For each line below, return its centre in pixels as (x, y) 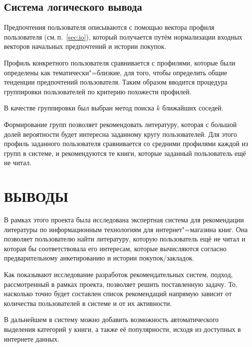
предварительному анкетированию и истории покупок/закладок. (99, 258)
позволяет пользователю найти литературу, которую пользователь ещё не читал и (125, 239)
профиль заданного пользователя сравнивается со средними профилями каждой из (126, 143)
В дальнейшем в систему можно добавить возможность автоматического (111, 319)
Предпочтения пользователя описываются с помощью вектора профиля (109, 27)
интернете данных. (32, 338)
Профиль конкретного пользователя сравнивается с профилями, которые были (120, 62)
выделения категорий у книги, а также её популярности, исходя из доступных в (123, 329)
